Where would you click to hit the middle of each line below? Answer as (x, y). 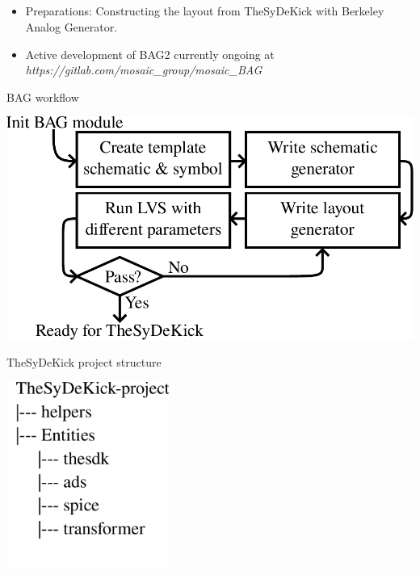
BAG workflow (43, 97)
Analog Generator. (71, 26)
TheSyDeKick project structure (84, 362)
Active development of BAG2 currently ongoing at (150, 54)
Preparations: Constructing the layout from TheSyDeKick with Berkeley (205, 11)
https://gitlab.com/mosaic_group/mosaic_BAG (144, 70)
